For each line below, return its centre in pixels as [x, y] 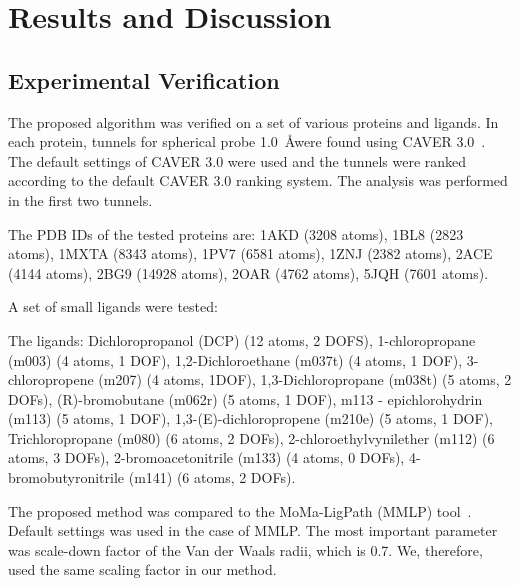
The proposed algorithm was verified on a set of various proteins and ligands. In [253, 121]
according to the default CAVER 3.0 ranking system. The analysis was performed [258, 180]
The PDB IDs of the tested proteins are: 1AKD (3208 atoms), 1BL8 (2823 [236, 233]
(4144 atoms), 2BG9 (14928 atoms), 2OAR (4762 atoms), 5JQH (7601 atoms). [248, 272]
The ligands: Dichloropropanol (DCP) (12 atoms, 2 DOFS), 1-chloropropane [242, 339]
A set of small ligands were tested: [113, 306]
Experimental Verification [144, 79]
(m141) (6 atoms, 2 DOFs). [212, 477]
